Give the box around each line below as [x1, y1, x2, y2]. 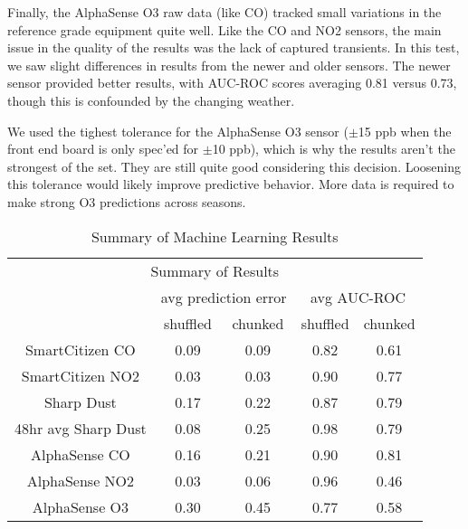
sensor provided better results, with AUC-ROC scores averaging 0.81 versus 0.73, [7, 73, 457, 92]
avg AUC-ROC [310, 286, 406, 307]
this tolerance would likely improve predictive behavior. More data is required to [7, 175, 454, 194]
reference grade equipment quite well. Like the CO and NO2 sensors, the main [7, 20, 442, 39]
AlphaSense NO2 [26, 469, 135, 491]
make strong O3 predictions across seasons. [7, 192, 246, 211]
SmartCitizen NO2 [21, 364, 140, 386]
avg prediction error [160, 286, 287, 307]
